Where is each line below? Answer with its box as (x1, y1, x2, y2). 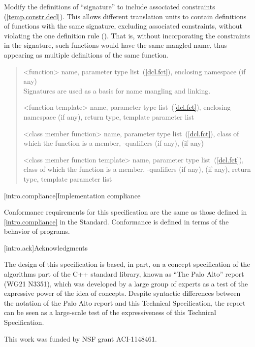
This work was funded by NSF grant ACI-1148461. (4, 333, 157, 344)
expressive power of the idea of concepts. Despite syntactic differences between (4, 288, 241, 298)
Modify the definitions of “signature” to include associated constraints (4, 1, 215, 11)
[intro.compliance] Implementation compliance (4, 190, 141, 200)
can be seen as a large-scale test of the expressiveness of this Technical (4, 307, 216, 317)
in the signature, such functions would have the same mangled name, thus (4, 40, 227, 50)
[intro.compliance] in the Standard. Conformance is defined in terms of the (4, 216, 229, 226)
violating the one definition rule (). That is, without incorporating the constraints (4, 30, 251, 40)
